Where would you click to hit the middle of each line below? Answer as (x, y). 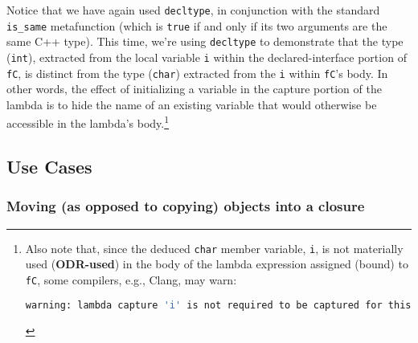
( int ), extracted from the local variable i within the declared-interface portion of (207, 57)
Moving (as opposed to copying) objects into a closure (186, 206)
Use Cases (49, 167)
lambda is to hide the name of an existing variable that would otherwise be (192, 104)
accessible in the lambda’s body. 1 (88, 122)
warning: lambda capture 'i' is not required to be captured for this (218, 305)
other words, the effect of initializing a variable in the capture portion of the (194, 89)
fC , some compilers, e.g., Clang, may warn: (131, 279)
